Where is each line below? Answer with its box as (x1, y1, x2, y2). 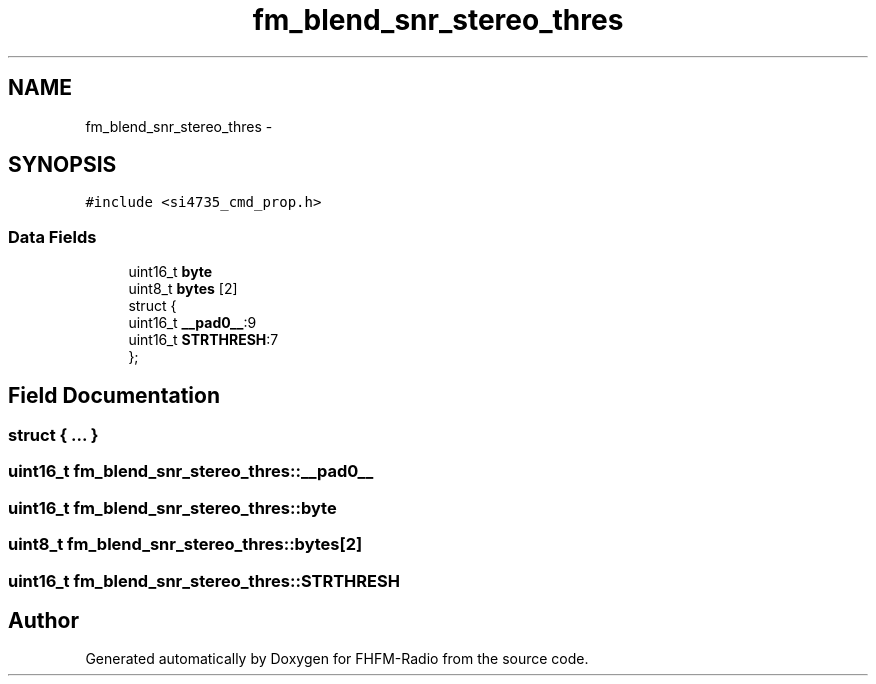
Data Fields (8, 226, 97, 247)
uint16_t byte (128, 263, 213, 281)
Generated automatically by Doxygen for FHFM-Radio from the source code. (85, 650, 589, 668)
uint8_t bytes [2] (128, 280, 238, 298)
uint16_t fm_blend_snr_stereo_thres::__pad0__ (8, 461, 374, 482)
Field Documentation (8, 382, 220, 408)
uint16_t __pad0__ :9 (128, 314, 257, 332)
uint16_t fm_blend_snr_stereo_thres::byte (8, 497, 337, 518)
